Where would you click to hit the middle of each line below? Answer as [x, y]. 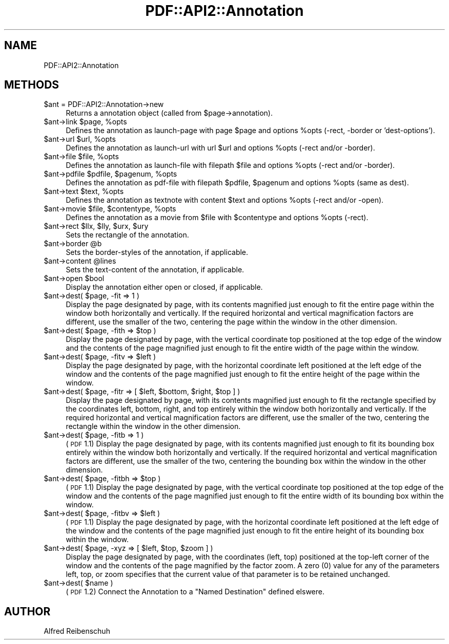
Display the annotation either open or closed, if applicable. [164, 287]
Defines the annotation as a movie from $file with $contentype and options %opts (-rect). [217, 218]
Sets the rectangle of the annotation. [127, 235]
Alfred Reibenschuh [77, 631]
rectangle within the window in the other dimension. [153, 426]
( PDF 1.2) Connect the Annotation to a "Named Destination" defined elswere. [195, 592]
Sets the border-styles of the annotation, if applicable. [157, 252]
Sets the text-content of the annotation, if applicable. [155, 270]
